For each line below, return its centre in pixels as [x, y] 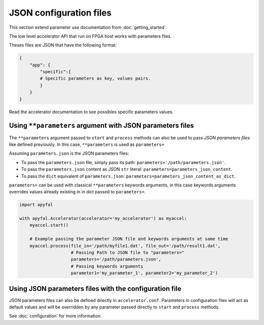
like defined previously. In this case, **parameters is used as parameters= [87, 144]
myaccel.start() [49, 225]
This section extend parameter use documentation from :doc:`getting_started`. [88, 27]
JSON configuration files [60, 13]
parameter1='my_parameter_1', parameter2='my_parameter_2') [144, 273]
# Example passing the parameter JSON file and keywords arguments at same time [129, 239]
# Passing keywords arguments [107, 266]
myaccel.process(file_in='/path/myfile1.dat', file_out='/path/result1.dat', [125, 246]
